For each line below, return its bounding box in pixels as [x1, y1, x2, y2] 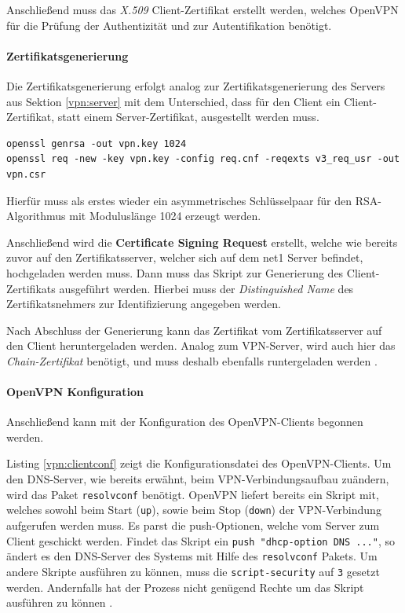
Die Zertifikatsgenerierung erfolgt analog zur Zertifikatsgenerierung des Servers [6, 77, 385, 94]
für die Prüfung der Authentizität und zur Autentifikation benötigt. [6, 17, 332, 33]
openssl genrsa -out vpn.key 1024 [6, 138, 187, 149]
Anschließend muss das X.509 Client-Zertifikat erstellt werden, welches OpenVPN [6, 2, 399, 17]
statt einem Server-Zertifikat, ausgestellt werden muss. [57, 108, 319, 125]
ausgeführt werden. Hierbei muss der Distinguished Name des [59, 280, 354, 296]
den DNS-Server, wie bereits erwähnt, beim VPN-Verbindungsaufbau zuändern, [6, 471, 389, 487]
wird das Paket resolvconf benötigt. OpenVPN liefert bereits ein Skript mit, [6, 486, 379, 502]
